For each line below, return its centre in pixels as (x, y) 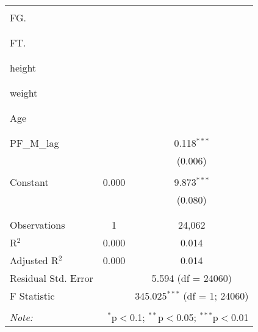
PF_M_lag (34, 143)
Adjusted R (34, 260)
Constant (29, 182)
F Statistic (32, 296)
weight (24, 93)
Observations (38, 225)
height (23, 68)
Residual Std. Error (52, 278)
